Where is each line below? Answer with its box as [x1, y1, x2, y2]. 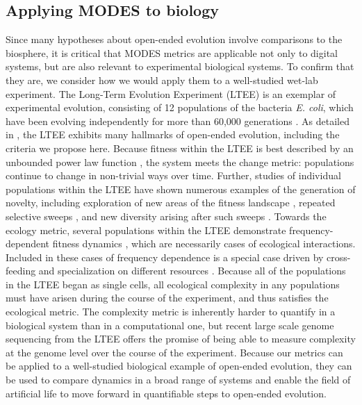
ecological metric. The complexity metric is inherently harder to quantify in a [6, 304, 336, 319]
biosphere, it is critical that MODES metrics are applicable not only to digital [6, 45, 338, 60]
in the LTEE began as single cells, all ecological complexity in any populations [6, 276, 340, 291]
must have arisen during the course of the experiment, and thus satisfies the [6, 290, 329, 305]
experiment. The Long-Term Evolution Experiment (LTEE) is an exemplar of [6, 86, 336, 101]
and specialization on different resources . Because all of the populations [38, 263, 346, 278]
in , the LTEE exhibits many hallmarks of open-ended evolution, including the [6, 127, 340, 142]
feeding [6, 263, 36, 278]
